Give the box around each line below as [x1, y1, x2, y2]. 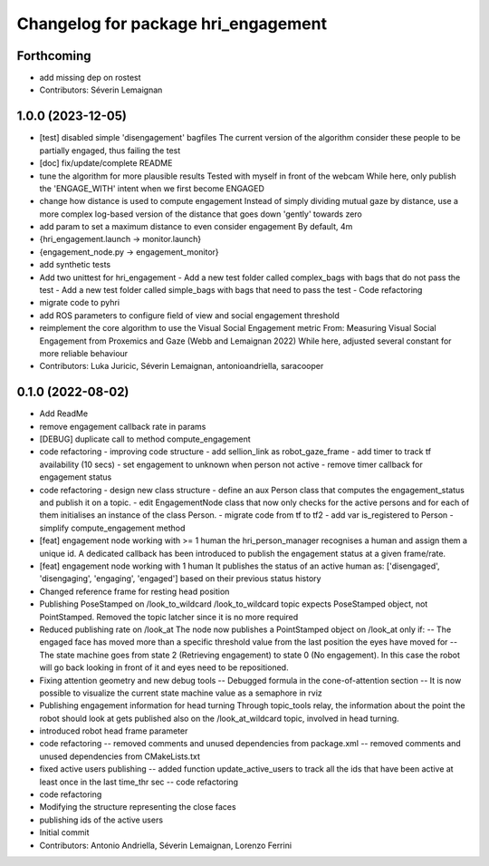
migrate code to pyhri [39, 297, 120, 308]
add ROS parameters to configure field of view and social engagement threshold [39, 309, 340, 321]
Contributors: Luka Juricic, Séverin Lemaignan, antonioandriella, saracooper [39, 361, 324, 372]
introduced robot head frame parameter [39, 725, 188, 736]
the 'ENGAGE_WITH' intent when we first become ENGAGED [39, 182, 264, 194]
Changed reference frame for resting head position [39, 586, 230, 597]
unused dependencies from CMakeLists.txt [39, 751, 201, 762]
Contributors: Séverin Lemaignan [39, 84, 163, 95]
